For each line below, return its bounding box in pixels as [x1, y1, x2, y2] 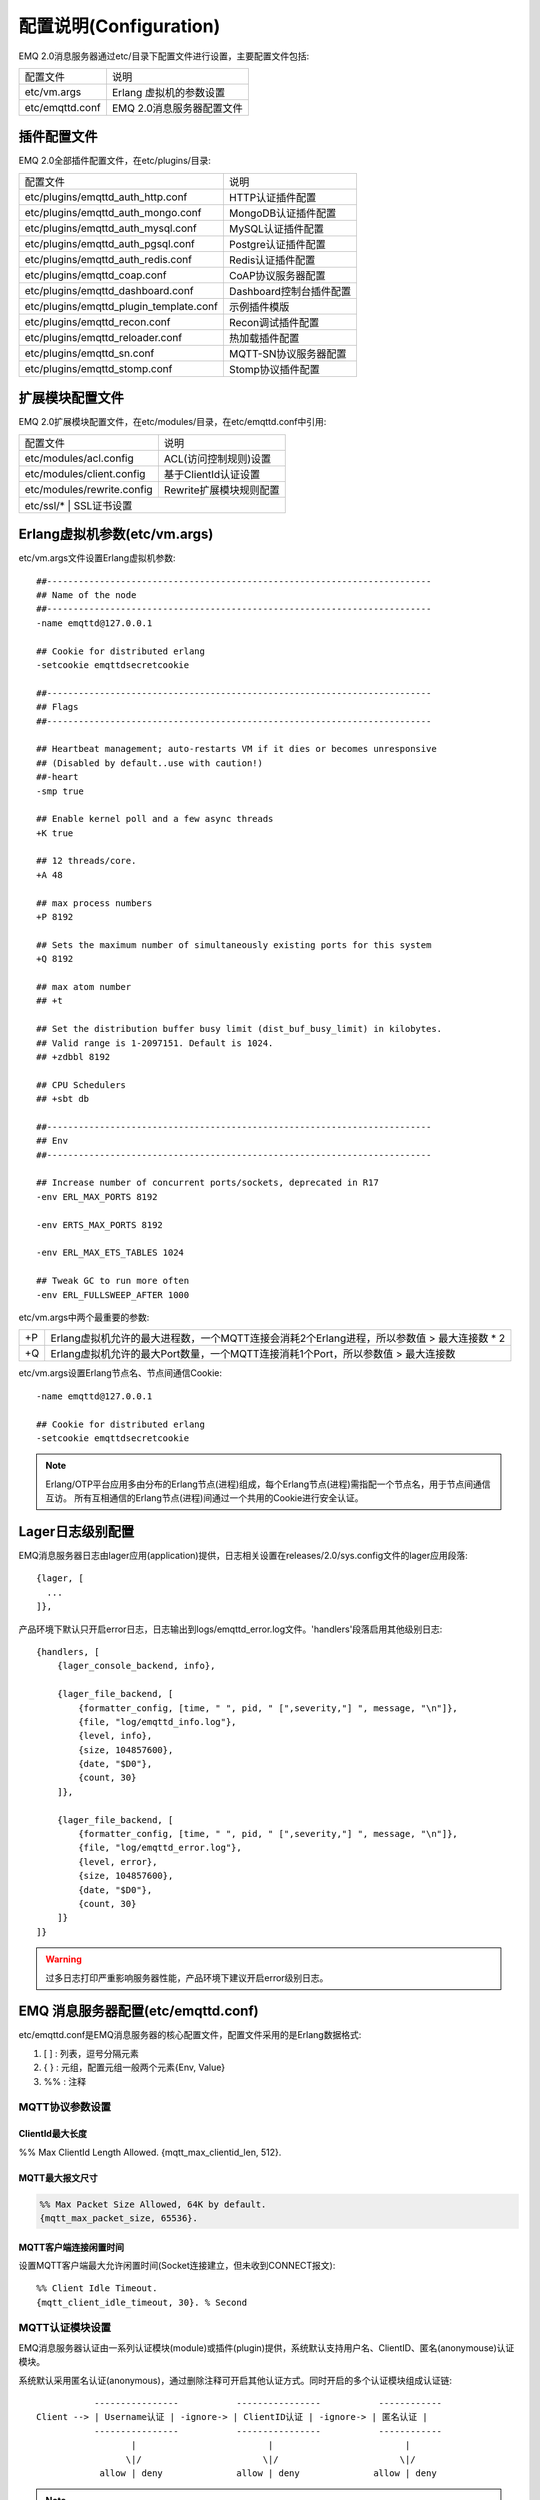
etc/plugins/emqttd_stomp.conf [24, 361, 173, 375]
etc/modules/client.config [24, 466, 146, 480]
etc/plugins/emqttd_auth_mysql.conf [24, 221, 197, 235]
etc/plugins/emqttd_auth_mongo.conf [24, 205, 202, 219]
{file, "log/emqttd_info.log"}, [78, 1716, 237, 1727]
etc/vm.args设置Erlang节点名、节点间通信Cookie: [18, 1367, 222, 1379]
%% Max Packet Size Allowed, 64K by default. [39, 2198, 267, 2210]
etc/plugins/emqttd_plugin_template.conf [24, 299, 219, 313]
